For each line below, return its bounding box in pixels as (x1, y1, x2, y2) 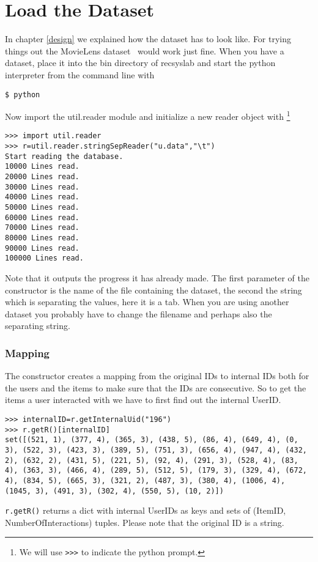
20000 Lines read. (5, 172, 79, 182)
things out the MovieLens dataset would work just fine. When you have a (5, 44, 284, 57)
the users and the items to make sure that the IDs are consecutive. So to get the (5, 381, 306, 394)
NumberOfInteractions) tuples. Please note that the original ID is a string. (5, 516, 284, 528)
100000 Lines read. (5, 254, 84, 263)
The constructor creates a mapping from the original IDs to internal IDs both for (5, 369, 309, 382)
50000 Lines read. (5, 203, 79, 212)
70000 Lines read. (5, 223, 79, 232)
